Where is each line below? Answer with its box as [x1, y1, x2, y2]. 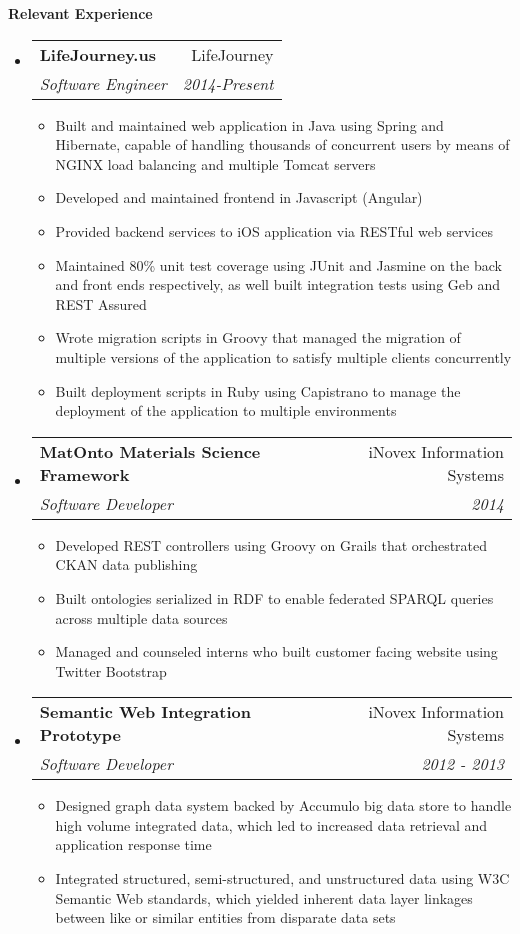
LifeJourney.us [39, 42, 156, 66]
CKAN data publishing [55, 554, 198, 575]
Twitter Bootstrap [55, 660, 167, 681]
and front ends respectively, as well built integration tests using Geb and [55, 274, 501, 295]
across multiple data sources [55, 607, 228, 628]
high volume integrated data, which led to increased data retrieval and [55, 814, 488, 835]
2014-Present [182, 71, 274, 95]
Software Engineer [39, 71, 167, 95]
